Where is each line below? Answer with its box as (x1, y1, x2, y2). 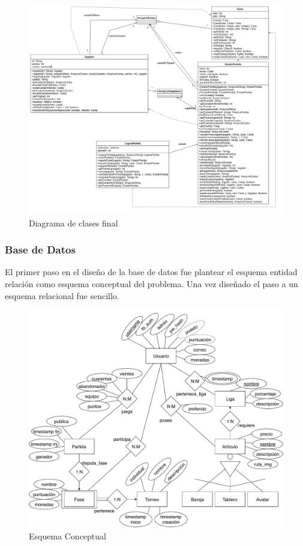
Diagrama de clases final (29, 216, 118, 229)
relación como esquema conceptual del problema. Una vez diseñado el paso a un (5, 278, 298, 290)
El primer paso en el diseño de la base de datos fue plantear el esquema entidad (5, 265, 298, 278)
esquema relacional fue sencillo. (5, 289, 119, 302)
